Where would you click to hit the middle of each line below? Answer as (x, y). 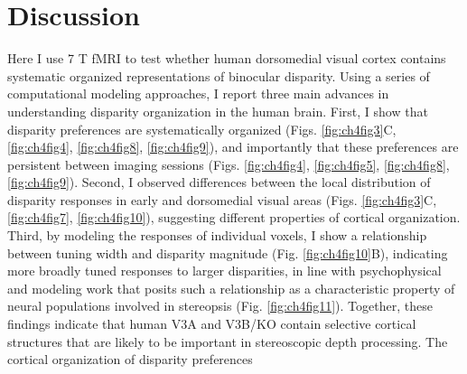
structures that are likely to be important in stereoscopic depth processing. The (228, 341)
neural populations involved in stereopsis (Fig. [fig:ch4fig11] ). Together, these (220, 306)
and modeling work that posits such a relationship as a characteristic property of (231, 288)
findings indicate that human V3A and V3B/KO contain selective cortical (212, 324)
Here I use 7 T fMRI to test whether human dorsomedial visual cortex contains (227, 58)
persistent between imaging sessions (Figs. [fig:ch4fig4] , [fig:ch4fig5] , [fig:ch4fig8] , (229, 164)
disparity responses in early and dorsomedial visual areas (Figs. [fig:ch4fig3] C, (222, 199)
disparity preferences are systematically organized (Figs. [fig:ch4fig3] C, (202, 129)
